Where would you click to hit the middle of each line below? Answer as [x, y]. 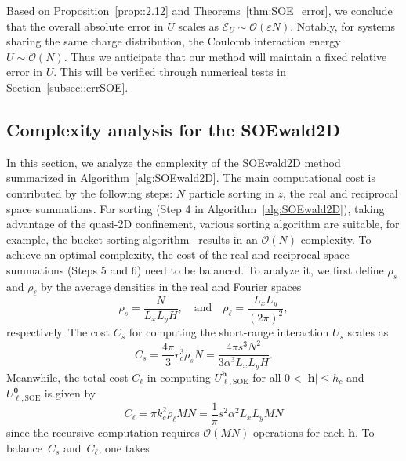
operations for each [299, 432]
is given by [70, 393]
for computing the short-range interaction [229, 332]
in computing [179, 377]
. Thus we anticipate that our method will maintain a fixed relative [225, 56]
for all [267, 377]
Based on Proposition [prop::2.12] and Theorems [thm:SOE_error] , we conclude [199, 10]
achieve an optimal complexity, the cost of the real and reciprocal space [178, 254]
